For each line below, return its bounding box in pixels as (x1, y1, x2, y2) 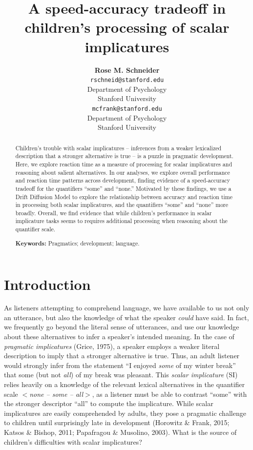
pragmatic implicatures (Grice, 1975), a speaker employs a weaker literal (4, 341, 220, 351)
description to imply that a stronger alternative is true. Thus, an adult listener (4, 350, 240, 361)
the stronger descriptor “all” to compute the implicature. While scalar (4, 398, 213, 409)
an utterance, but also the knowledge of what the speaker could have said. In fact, (4, 312, 249, 322)
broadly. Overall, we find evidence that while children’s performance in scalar (15, 208, 212, 217)
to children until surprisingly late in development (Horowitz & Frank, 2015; (4, 417, 230, 428)
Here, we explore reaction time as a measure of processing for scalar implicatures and (15, 160, 232, 168)
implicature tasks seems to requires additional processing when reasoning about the (15, 217, 228, 225)
